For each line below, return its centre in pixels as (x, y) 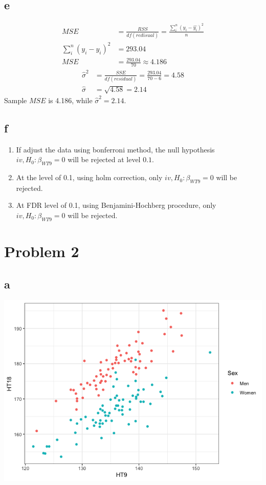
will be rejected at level (104, 159)
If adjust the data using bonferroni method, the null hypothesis (115, 149)
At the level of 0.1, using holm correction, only (89, 177)
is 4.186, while (70, 100)
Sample (16, 100)
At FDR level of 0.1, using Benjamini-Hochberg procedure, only (116, 205)
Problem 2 (42, 251)
